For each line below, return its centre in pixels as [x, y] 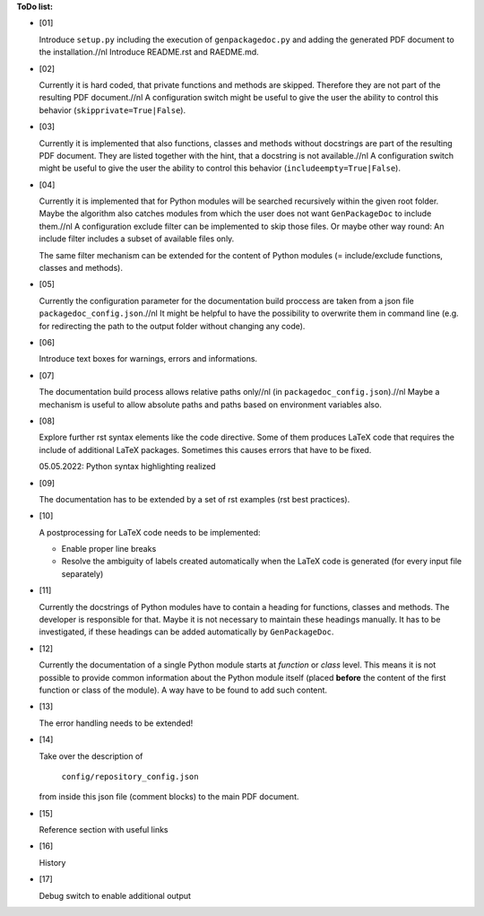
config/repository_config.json [130, 776]
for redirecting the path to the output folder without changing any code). [172, 326]
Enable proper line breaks [109, 549]
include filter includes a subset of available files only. [137, 239]
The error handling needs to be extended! [116, 723]
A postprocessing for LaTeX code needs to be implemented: [150, 532]
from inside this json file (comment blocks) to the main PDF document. [169, 797]
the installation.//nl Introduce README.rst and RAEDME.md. [149, 52]
